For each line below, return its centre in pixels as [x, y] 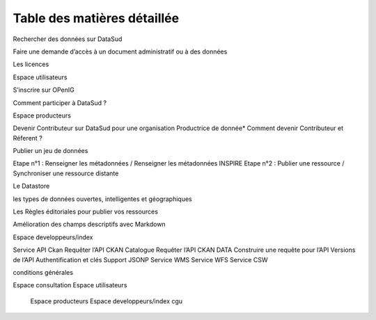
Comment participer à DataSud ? [60, 103]
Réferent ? [28, 138]
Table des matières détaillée [96, 18]
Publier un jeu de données [50, 151]
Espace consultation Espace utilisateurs [70, 285]
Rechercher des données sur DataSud [68, 39]
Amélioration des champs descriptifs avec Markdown [89, 224]
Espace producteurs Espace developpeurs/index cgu [107, 301]
